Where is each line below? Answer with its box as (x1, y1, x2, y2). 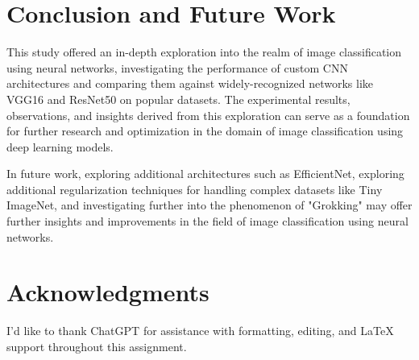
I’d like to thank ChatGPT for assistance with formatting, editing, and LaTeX (6, 322, 394, 339)
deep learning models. (6, 138, 114, 155)
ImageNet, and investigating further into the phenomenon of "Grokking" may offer (6, 197, 413, 213)
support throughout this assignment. (6, 337, 187, 354)
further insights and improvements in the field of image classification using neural (6, 213, 409, 230)
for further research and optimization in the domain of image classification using (6, 122, 404, 139)
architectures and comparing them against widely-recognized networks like (6, 75, 374, 92)
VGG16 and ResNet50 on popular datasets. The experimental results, (6, 90, 351, 107)
